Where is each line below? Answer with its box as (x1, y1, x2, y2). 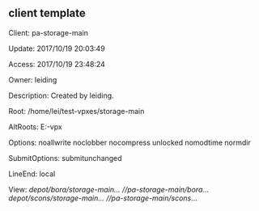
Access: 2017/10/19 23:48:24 (8, 59, 105, 69)
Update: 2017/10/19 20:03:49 (8, 44, 105, 53)
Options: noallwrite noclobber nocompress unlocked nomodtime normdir (8, 137, 251, 147)
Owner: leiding (8, 74, 57, 84)
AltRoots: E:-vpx (8, 121, 62, 132)
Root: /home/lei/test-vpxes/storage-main (8, 106, 145, 116)
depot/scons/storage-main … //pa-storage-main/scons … (8, 193, 198, 203)
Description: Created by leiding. (8, 91, 115, 100)
